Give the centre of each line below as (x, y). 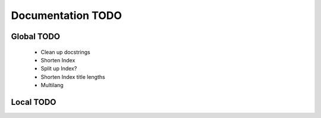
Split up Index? (59, 69)
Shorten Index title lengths (73, 76)
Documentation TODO (66, 15)
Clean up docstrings (65, 52)
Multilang (52, 85)
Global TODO (36, 36)
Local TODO (34, 102)
